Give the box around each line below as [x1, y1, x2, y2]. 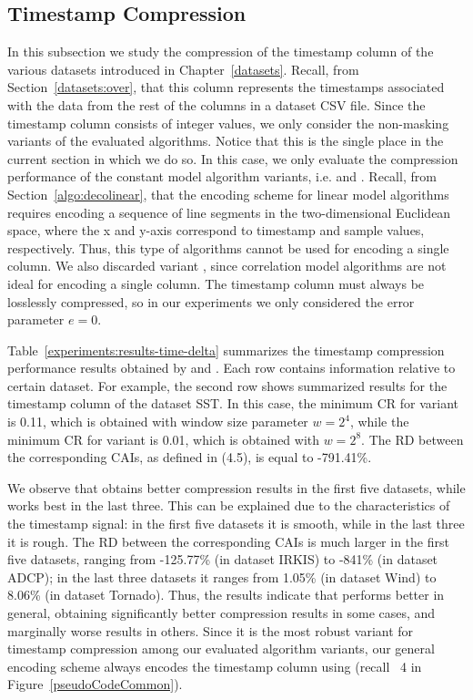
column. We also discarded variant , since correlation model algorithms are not [7, 256, 447, 275]
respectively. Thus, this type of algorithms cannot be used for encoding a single [7, 238, 449, 257]
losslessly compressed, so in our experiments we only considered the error [7, 292, 415, 311]
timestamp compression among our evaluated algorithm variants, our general [7, 639, 435, 658]
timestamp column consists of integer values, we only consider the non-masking [7, 113, 449, 132]
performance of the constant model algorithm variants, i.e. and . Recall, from [7, 167, 437, 186]
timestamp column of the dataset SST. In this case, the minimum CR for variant [7, 394, 458, 413]
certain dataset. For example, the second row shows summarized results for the [7, 376, 448, 395]
